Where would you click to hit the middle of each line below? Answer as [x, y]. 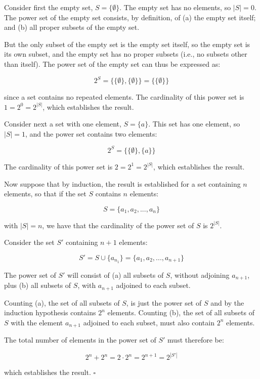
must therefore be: [196, 340]
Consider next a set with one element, [63, 124]
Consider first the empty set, [49, 7]
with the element [37, 322]
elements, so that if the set [45, 194]
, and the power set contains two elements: [91, 133]
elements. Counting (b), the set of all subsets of [181, 312]
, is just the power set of [164, 302]
